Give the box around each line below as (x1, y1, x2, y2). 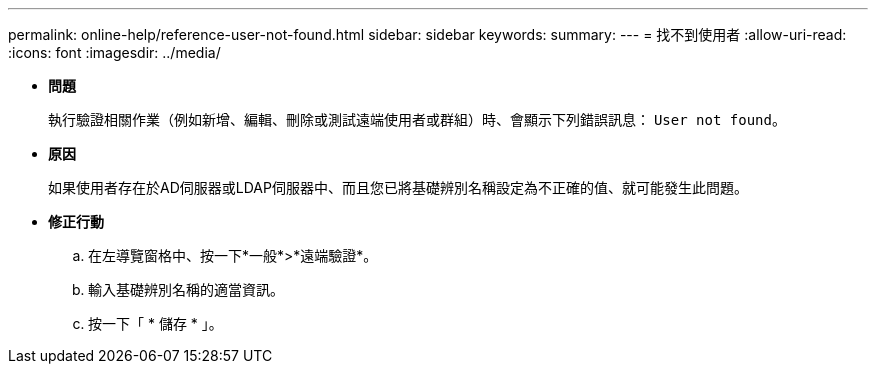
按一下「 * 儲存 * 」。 (88, 315, 223, 332)
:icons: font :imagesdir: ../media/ (8, 44, 221, 61)
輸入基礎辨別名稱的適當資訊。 (88, 281, 284, 298)
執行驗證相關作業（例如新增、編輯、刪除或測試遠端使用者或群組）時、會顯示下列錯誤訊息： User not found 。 (48, 111, 786, 128)
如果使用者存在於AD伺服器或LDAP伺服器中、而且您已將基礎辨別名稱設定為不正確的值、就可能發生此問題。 (48, 179, 748, 196)
